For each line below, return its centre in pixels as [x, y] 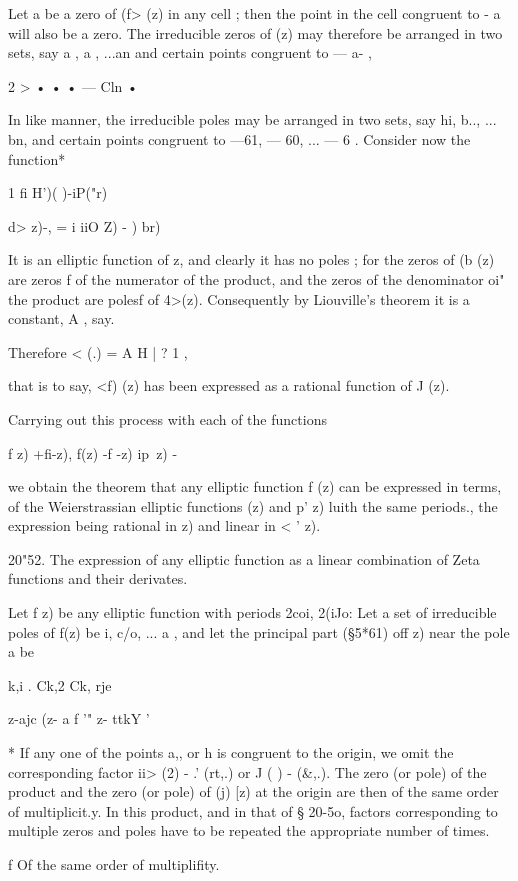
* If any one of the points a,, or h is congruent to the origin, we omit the [231, 752]
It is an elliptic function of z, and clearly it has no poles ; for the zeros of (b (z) [251, 259]
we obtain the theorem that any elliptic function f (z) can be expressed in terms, [255, 486]
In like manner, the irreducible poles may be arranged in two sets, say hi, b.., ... [252, 119]
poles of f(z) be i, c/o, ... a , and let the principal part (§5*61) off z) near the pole [259, 631]
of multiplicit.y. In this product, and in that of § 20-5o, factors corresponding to [253, 810]
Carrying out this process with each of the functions [167, 418]
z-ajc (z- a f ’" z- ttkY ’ [79, 718]
